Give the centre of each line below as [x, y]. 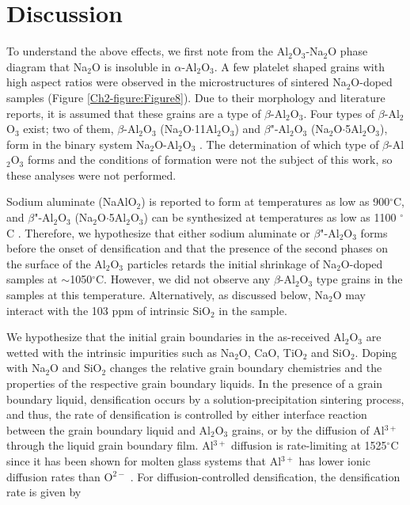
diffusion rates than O [60, 476]
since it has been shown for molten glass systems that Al [144, 460]
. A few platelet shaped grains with [299, 66]
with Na [26, 368]
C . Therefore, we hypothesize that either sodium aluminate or [158, 232]
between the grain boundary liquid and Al [108, 429]
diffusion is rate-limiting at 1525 [309, 445]
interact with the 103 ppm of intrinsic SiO [109, 310]
